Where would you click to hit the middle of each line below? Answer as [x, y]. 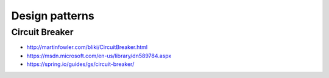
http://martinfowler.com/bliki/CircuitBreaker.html [87, 47]
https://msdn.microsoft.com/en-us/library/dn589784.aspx [99, 56]
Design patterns [53, 16]
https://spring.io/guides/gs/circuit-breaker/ [80, 64]
